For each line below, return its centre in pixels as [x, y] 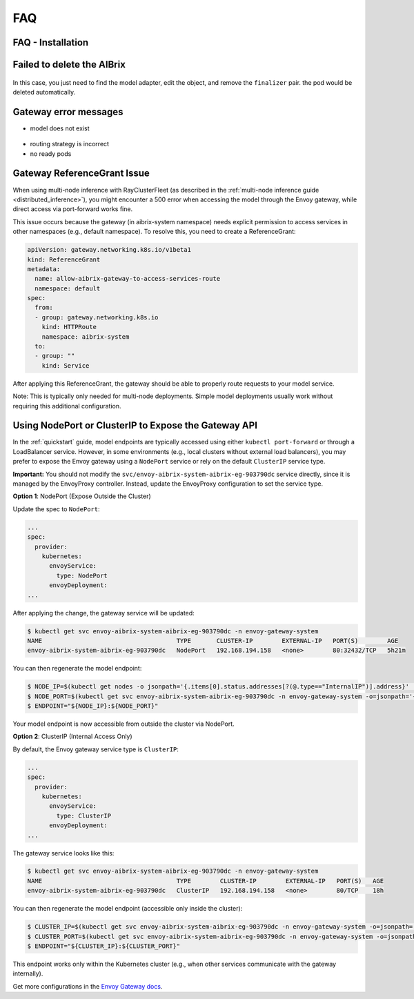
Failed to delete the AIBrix [69, 65]
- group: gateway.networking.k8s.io [97, 317]
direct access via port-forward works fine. [73, 209]
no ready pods [51, 154]
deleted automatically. [44, 92]
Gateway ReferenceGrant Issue [81, 174]
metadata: [44, 269]
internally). [28, 973]
